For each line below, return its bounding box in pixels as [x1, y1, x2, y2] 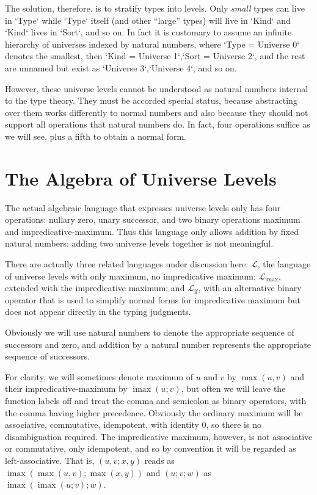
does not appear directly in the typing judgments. [5, 305, 191, 318]
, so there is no [206, 418, 261, 431]
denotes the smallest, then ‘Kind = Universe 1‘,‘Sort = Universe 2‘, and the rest [5, 49, 305, 62]
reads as [144, 453, 175, 466]
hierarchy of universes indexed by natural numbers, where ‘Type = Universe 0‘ [5, 37, 300, 50]
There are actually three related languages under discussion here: [5, 258, 249, 270]
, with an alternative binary [198, 281, 302, 294]
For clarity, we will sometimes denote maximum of [5, 370, 193, 383]
